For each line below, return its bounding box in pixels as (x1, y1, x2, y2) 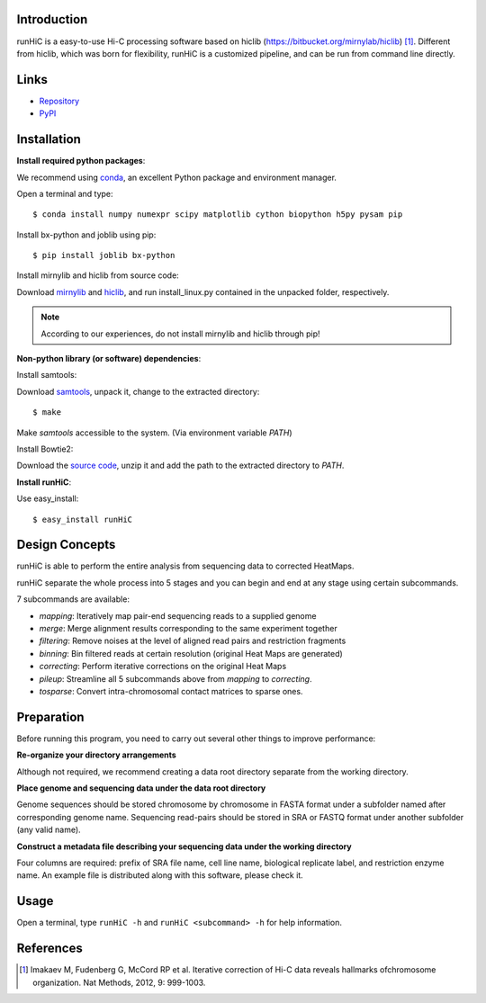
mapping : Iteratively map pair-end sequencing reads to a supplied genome (39, 610, 317, 621)
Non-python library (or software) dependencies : (16, 354, 202, 364)
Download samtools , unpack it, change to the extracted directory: (16, 386, 260, 397)
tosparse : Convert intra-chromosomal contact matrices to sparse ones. (39, 685, 303, 696)
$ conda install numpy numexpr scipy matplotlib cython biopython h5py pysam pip (32, 210, 403, 219)
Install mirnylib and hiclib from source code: (16, 270, 179, 281)
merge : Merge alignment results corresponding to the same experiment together (39, 623, 337, 633)
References (16, 941, 83, 956)
